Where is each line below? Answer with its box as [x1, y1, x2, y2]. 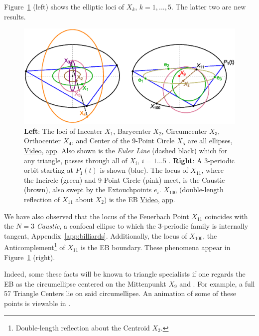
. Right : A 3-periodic [168, 155, 235, 165]
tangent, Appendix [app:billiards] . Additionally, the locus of [4, 230, 187, 241]
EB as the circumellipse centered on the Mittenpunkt [4, 278, 166, 289]
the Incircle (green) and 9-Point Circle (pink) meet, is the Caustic [24, 174, 225, 185]
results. [4, 11, 26, 21]
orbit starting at [24, 165, 73, 175]
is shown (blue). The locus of [100, 165, 188, 175]
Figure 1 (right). [4, 252, 55, 262]
